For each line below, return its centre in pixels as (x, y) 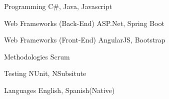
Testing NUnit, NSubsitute (45, 73)
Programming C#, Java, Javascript (58, 6)
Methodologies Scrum (37, 56)
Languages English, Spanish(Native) (59, 90)
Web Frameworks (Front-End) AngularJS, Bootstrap (85, 40)
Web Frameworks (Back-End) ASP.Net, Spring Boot (84, 23)
